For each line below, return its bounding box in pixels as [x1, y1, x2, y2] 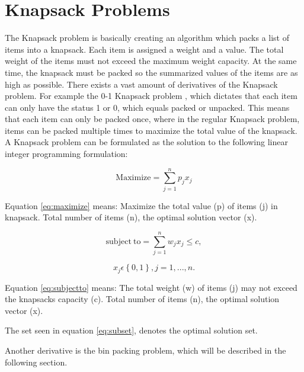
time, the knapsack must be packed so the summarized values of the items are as [5, 66, 298, 78]
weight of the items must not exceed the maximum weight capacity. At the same [5, 54, 297, 67]
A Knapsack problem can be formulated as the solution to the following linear [5, 136, 288, 148]
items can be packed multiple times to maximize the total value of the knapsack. [5, 124, 297, 136]
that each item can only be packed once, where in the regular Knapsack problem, [5, 113, 300, 125]
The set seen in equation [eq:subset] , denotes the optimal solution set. [5, 324, 258, 336]
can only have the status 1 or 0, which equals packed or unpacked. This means [5, 101, 290, 113]
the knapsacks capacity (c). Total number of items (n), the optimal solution [5, 293, 280, 305]
